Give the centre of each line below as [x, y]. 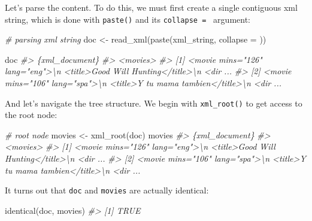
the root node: [31, 115]
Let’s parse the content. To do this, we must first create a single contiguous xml [151, 7]
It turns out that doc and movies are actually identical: [107, 190]
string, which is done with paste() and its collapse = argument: [128, 19]
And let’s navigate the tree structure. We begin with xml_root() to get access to [154, 103]
